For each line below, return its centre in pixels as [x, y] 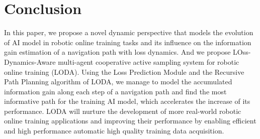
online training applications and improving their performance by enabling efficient [130, 121]
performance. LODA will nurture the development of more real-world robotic [123, 111]
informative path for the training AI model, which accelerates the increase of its [127, 101]
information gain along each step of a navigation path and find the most [115, 91]
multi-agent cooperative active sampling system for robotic [149, 61]
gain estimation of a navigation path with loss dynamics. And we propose [117, 52]
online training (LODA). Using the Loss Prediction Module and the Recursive [124, 72]
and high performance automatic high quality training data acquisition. [114, 131]
